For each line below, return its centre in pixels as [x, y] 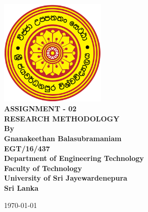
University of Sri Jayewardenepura [66, 178]
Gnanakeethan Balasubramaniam [63, 138]
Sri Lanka [21, 187]
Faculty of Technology [43, 168]
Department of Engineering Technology [74, 158]
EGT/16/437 [27, 148]
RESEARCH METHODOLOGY [62, 118]
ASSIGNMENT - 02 [40, 109]
